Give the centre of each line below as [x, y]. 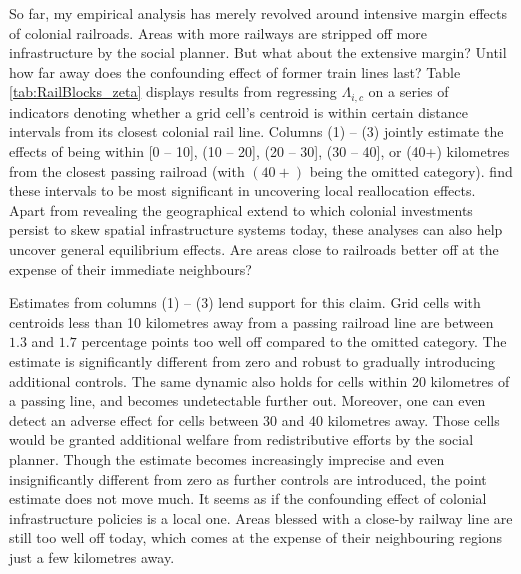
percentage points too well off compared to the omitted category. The [294, 341]
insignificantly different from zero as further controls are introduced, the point [248, 478]
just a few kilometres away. [92, 556]
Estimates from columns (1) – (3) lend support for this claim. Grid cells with [245, 302]
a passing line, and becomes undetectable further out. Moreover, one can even [247, 400]
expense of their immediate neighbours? [130, 268]
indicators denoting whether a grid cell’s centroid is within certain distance [239, 111]
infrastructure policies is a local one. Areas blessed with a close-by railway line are [261, 517]
